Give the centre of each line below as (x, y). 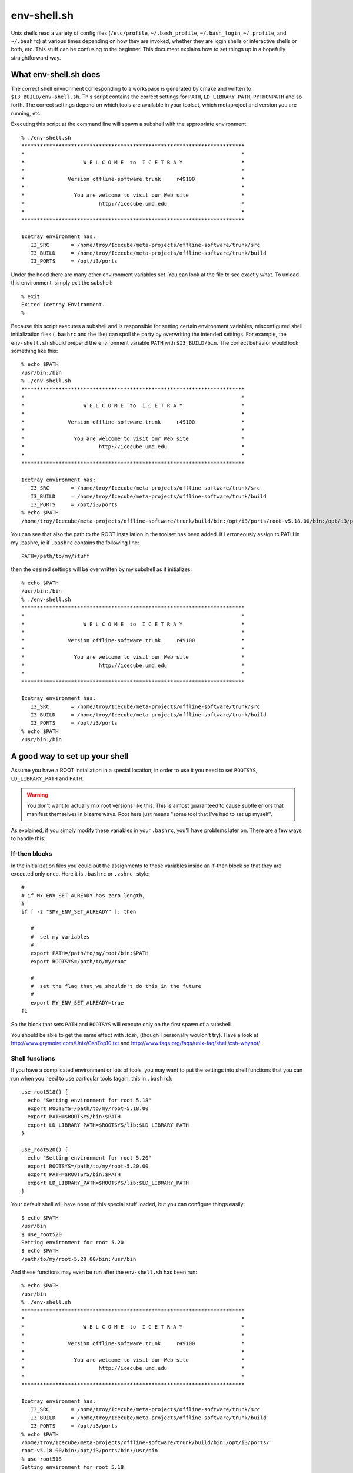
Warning (37, 795)
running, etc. (26, 113)
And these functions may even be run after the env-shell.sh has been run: (104, 1272)
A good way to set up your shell (70, 756)
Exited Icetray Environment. (63, 304)
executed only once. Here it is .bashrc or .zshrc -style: (80, 873)
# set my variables (60, 937)
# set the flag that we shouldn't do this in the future (116, 986)
